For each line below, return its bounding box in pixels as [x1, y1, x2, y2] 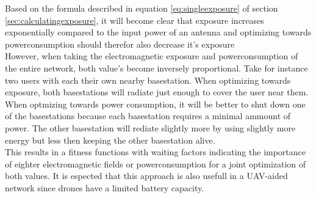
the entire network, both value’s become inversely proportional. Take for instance [5, 61, 308, 74]
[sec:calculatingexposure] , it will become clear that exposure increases [5, 13, 264, 26]
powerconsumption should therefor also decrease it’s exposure [5, 37, 235, 50]
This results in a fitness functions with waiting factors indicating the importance [5, 145, 306, 158]
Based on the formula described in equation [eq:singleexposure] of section [5, 2, 278, 14]
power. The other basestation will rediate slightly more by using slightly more [5, 121, 296, 134]
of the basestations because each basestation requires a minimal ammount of [5, 109, 291, 122]
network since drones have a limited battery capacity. [5, 181, 204, 194]
